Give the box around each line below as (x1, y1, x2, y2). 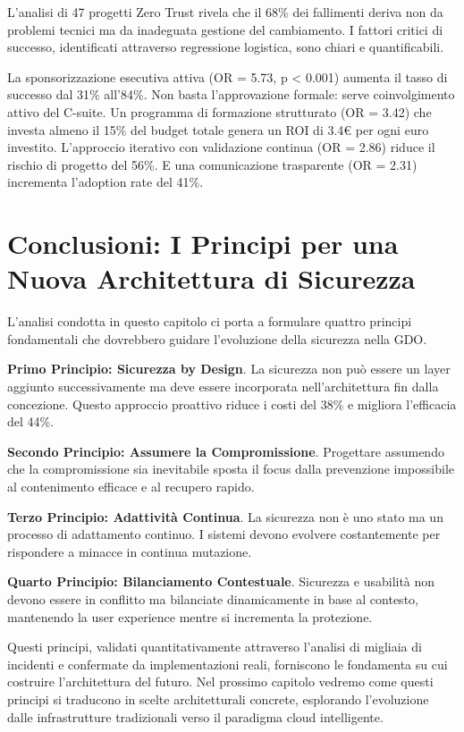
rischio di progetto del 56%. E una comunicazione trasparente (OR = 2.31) (7, 155, 418, 173)
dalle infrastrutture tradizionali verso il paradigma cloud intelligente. (7, 707, 384, 726)
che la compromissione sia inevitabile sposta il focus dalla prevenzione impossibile (7, 459, 455, 478)
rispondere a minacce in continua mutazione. (7, 542, 252, 560)
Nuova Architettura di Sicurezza (7, 260, 416, 297)
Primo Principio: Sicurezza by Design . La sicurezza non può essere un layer (7, 359, 451, 378)
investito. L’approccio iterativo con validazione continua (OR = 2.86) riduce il (7, 138, 435, 156)
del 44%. (7, 412, 55, 431)
